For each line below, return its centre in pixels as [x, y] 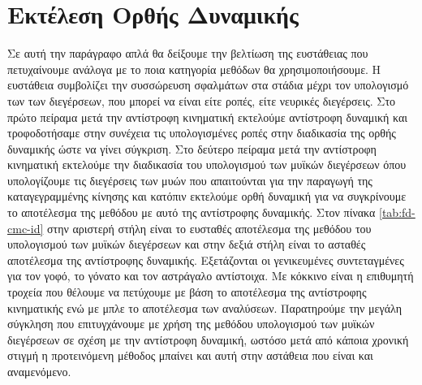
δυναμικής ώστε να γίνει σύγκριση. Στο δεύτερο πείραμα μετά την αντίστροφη [192, 148]
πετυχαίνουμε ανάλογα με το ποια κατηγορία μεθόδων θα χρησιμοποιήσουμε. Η [194, 69]
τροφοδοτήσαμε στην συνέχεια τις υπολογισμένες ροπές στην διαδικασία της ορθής [202, 133]
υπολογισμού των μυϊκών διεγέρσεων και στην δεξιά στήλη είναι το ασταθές [187, 244]
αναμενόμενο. [39, 371]
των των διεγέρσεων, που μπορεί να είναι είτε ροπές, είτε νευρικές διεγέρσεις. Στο [202, 100]
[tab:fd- [397, 212]
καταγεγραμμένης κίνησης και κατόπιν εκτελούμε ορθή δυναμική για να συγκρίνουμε [207, 196]
